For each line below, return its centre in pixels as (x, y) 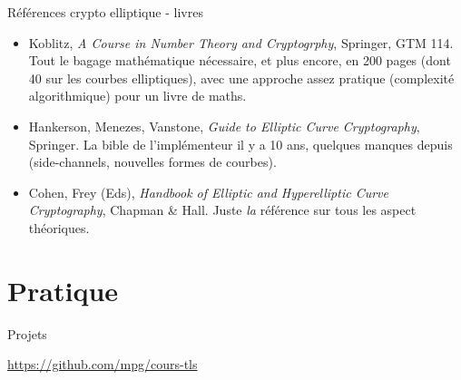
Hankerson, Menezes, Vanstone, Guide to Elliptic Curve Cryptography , (224, 126)
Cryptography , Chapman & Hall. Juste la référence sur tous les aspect (222, 210)
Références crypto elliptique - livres (105, 12)
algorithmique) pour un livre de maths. (137, 96)
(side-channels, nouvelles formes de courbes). (152, 162)
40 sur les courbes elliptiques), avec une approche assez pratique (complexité (241, 78)
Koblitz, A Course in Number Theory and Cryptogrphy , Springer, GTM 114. (241, 42)
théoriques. (59, 227)
